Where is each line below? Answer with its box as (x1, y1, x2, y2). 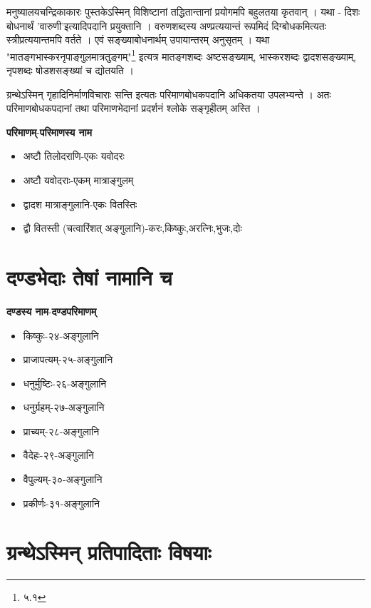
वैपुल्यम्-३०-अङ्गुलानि (23, 472, 103, 487)
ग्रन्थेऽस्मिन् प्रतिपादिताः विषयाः (6, 537, 211, 567)
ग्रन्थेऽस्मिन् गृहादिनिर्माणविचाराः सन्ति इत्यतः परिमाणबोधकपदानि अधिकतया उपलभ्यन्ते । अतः (6, 86, 331, 101)
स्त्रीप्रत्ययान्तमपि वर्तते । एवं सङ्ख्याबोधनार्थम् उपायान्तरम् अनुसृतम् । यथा (6, 32, 270, 47)
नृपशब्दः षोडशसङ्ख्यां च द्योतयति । (6, 63, 135, 78)
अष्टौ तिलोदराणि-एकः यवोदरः (23, 148, 125, 163)
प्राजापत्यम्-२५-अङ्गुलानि (23, 352, 113, 367)
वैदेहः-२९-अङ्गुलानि (23, 447, 94, 462)
